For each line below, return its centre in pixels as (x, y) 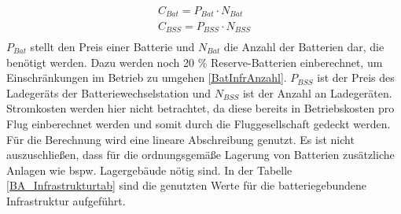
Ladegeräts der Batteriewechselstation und (109, 92)
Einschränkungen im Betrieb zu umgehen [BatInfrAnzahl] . (147, 77)
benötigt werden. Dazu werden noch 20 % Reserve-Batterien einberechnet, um (195, 62)
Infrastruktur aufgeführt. (66, 200)
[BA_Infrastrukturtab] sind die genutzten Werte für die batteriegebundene (186, 185)
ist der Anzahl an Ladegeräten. (317, 92)
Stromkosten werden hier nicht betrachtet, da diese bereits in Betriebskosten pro (200, 108)
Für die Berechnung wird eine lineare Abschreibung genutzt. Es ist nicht (180, 139)
